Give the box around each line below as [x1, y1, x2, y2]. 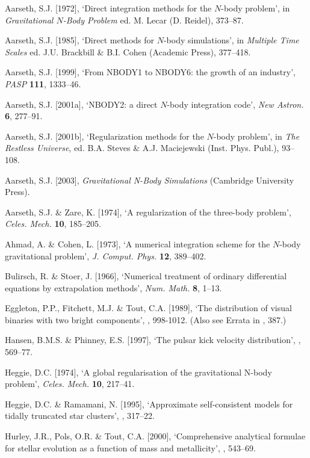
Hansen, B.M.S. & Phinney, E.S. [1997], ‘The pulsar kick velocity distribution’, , [5, 333, 301, 346]
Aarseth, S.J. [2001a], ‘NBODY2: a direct [5, 97, 158, 110]
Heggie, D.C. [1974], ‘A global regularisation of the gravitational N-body [5, 365, 272, 378]
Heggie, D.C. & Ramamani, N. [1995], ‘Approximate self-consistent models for [5, 397, 293, 410]
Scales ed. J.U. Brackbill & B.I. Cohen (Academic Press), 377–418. [5, 45, 251, 58]
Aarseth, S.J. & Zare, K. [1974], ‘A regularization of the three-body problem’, [5, 205, 291, 218]
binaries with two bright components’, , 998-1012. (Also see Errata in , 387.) [5, 313, 287, 326]
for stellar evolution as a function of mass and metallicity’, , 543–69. [5, 441, 256, 454]
